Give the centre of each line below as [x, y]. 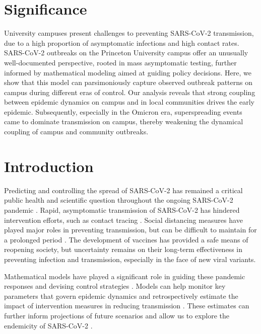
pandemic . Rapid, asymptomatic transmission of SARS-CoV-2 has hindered [122, 210]
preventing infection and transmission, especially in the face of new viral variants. [130, 259]
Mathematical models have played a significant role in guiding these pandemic [125, 276]
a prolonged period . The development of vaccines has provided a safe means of [126, 239]
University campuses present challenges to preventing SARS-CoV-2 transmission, [129, 33]
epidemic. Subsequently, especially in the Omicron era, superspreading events [123, 111]
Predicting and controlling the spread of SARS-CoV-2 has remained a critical [123, 190]
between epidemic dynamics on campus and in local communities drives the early [129, 102]
